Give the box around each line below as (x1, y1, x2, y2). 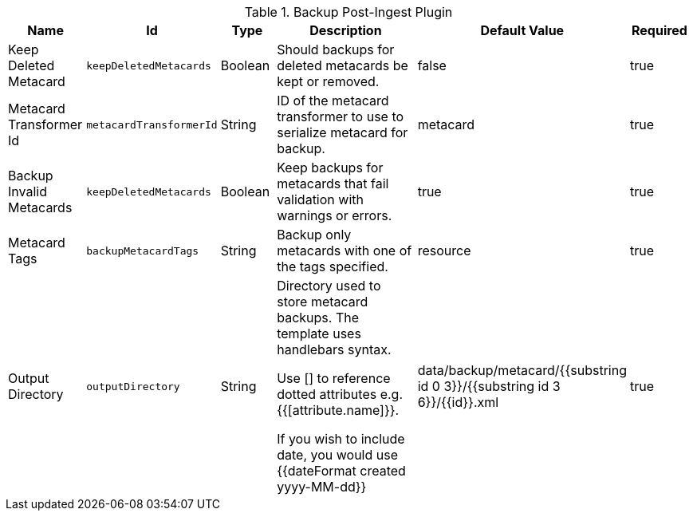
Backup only (277, 227, 352, 243)
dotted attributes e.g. (277, 386, 404, 402)
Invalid (8, 184, 47, 199)
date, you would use (277, 447, 398, 463)
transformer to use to (277, 109, 404, 124)
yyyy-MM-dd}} (277, 479, 367, 495)
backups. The (277, 310, 359, 326)
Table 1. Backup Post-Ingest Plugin (244, 4, 453, 20)
